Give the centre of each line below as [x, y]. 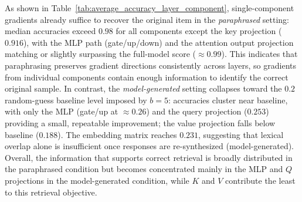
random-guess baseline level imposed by [76, 100]
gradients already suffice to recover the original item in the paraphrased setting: [147, 19]
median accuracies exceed [50, 31]
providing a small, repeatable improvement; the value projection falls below [140, 122]
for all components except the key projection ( [199, 31]
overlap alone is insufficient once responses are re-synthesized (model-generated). [150, 146]
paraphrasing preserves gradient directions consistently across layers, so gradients [151, 65]
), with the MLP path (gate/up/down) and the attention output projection [158, 42]
